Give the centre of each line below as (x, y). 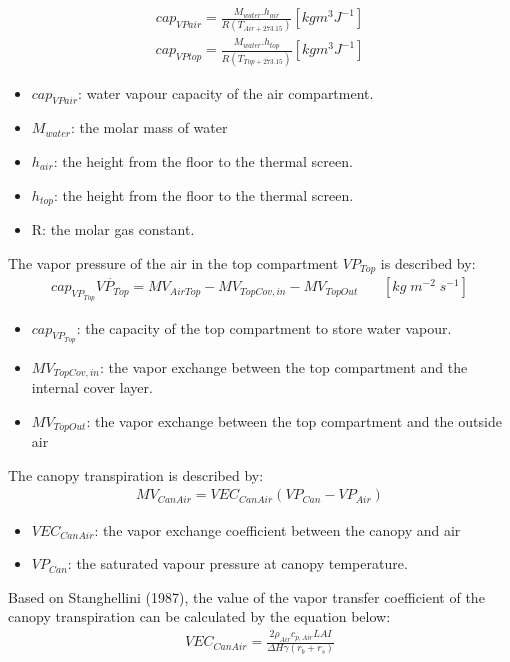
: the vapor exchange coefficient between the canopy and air (277, 529)
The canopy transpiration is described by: (136, 474)
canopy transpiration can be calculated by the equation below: (199, 616)
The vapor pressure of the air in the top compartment (173, 262)
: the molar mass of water (149, 127)
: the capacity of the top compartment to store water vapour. (264, 327)
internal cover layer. (92, 387)
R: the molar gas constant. (113, 229)
